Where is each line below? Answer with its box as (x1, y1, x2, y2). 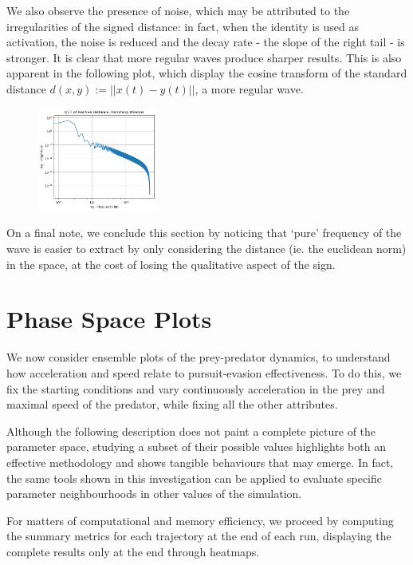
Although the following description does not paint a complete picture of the (6, 422, 376, 439)
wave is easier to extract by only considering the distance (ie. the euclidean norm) (6, 240, 407, 257)
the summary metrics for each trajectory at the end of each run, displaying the (6, 527, 391, 544)
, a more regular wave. (195, 80, 304, 97)
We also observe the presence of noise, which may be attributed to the (6, 2, 350, 18)
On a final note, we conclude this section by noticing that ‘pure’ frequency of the (6, 224, 402, 241)
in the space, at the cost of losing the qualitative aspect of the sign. (6, 255, 336, 272)
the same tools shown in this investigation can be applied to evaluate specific (6, 469, 382, 486)
